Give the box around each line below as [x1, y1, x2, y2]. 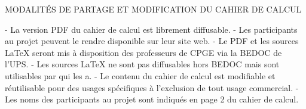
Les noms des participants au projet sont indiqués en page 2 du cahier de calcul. [5, 93, 299, 105]
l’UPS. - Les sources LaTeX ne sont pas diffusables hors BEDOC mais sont [5, 58, 280, 70]
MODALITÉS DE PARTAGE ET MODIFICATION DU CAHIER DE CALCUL [5, 3, 302, 15]
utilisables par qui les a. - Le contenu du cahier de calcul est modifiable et [5, 69, 276, 82]
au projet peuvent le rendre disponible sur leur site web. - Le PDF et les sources [5, 35, 299, 47]
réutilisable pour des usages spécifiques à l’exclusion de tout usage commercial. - [5, 81, 299, 94]
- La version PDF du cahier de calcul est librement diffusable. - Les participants [5, 23, 298, 35]
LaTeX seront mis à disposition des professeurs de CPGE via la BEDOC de [5, 46, 282, 58]
